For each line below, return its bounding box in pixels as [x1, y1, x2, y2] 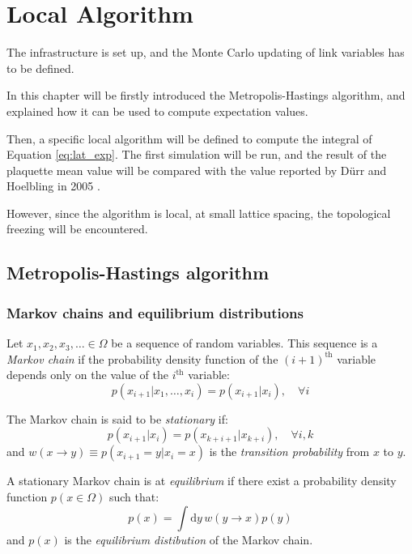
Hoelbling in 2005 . [6, 177, 100, 194]
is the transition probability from [209, 443, 370, 460]
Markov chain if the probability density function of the [6, 350, 278, 367]
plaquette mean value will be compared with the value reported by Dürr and [6, 161, 387, 178]
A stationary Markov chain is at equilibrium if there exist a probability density [6, 472, 397, 489]
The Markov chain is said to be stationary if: [6, 410, 228, 427]
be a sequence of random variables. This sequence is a [111, 335, 378, 352]
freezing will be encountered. [6, 220, 148, 237]
